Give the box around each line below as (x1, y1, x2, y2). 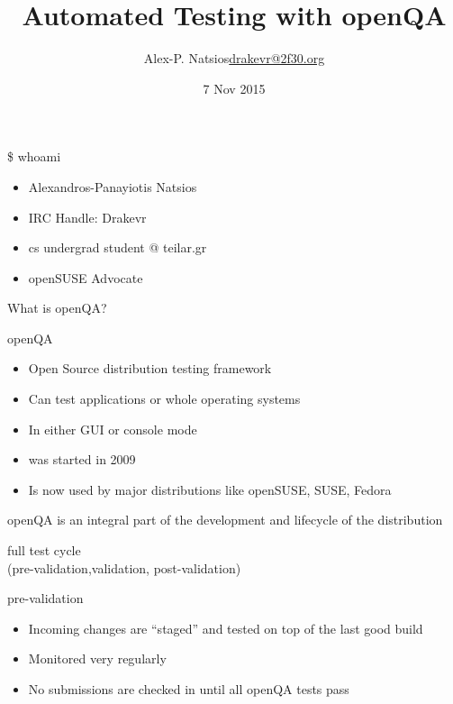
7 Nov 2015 (203, 78, 266, 97)
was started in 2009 (28, 450, 136, 469)
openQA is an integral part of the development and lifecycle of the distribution (7, 510, 443, 529)
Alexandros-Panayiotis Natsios (28, 177, 197, 196)
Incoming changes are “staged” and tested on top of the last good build (28, 618, 423, 637)
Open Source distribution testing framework (28, 359, 272, 378)
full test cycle (7, 541, 81, 560)
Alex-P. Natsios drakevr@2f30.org (143, 49, 325, 68)
